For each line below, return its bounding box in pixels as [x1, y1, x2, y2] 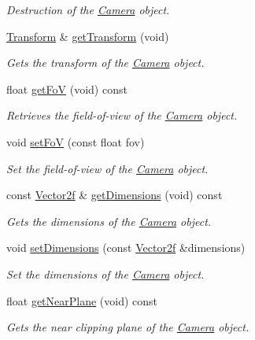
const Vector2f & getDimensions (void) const [6, 187, 223, 203]
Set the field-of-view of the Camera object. [6, 160, 209, 176]
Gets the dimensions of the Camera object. [6, 213, 212, 229]
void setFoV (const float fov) [6, 133, 145, 150]
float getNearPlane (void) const [6, 292, 158, 309]
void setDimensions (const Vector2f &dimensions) [6, 239, 246, 256]
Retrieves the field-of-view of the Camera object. [6, 107, 238, 124]
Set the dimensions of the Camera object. [6, 265, 205, 282]
